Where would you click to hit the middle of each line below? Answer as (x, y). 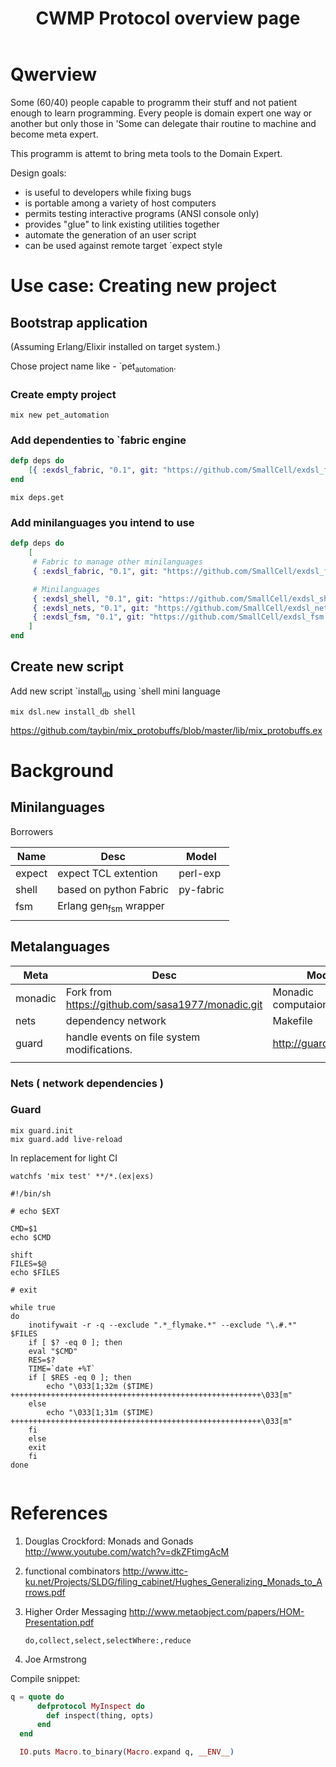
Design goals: (38, 173)
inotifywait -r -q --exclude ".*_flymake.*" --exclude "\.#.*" (163, 1325)
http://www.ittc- (155, 1571)
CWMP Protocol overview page (168, 18)
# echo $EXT (35, 1211)
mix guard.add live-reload (66, 1139)
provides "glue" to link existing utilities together (122, 224)
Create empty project (63, 394)
